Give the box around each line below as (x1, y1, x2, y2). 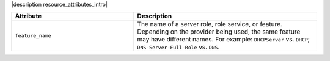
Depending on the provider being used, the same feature (137, 27, 301, 36)
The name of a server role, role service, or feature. (137, 20, 282, 29)
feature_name (15, 32, 51, 39)
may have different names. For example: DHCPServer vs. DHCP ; (137, 35, 310, 44)
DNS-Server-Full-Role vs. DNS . (137, 43, 220, 51)
